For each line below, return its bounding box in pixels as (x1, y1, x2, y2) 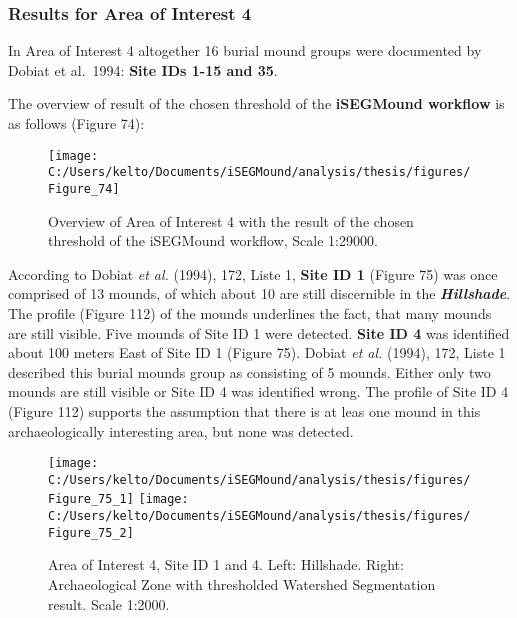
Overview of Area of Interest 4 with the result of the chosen (48, 210, 414, 231)
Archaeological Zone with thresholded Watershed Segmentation (48, 573, 436, 594)
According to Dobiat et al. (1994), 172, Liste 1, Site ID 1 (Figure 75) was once (8, 263, 498, 284)
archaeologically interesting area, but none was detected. (8, 420, 354, 441)
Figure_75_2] (48, 525, 134, 540)
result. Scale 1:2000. (48, 593, 170, 614)
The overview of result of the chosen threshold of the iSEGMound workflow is (8, 93, 505, 114)
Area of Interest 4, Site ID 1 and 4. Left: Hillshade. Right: (48, 554, 404, 575)
